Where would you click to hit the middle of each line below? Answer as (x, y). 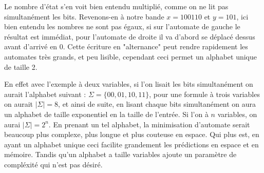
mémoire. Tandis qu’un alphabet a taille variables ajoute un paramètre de (120, 154)
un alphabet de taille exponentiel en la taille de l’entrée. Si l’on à (106, 114)
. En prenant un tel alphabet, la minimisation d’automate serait (149, 124)
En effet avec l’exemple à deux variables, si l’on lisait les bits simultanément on (129, 84)
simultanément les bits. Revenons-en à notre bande (84, 16)
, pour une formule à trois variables (204, 94)
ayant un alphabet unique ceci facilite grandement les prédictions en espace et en (131, 144)
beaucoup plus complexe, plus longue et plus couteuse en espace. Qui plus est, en (132, 134)
